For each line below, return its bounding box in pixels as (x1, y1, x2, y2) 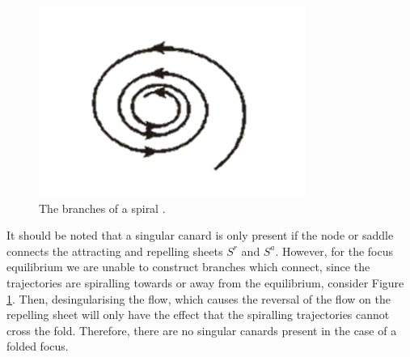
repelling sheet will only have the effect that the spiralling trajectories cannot (6, 306, 390, 323)
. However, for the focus (275, 242, 393, 259)
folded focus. (6, 338, 69, 355)
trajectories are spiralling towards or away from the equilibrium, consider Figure (6, 274, 404, 291)
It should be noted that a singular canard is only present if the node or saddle (6, 227, 394, 244)
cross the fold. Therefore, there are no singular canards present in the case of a (6, 321, 397, 338)
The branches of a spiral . (39, 199, 166, 216)
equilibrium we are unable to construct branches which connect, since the (6, 258, 370, 275)
